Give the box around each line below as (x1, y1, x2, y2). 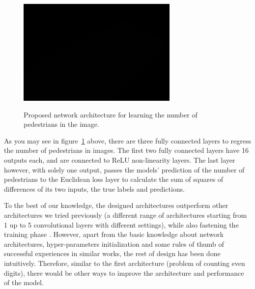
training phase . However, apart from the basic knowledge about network (4, 229, 224, 239)
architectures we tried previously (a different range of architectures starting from (4, 209, 247, 220)
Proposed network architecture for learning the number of (24, 109, 198, 119)
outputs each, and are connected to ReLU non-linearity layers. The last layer (4, 155, 235, 165)
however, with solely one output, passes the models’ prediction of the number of (4, 164, 245, 174)
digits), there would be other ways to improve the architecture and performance (4, 267, 244, 278)
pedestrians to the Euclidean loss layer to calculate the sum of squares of (4, 174, 224, 184)
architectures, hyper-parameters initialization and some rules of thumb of (4, 238, 224, 249)
